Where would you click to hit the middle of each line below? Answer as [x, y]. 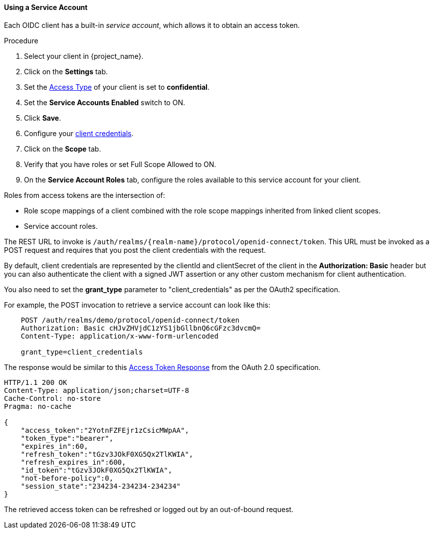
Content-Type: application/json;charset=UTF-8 [97, 390]
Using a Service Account [46, 7]
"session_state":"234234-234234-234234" [101, 486]
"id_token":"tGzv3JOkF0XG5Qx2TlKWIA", [97, 470]
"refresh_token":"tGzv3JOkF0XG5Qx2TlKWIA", [107, 454]
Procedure [21, 40]
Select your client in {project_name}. [84, 56]
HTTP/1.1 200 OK [36, 382]
